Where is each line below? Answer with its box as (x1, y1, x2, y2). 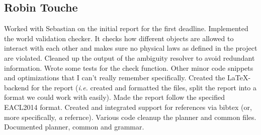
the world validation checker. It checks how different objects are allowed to (4, 33, 234, 43)
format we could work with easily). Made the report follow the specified (4, 92, 225, 102)
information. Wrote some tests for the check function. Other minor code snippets (4, 62, 253, 73)
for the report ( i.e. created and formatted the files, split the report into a (31, 82, 257, 92)
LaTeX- (227, 72, 251, 83)
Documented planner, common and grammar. (4, 121, 144, 132)
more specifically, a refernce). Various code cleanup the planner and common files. (4, 111, 256, 122)
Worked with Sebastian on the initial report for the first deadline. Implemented (4, 23, 248, 34)
